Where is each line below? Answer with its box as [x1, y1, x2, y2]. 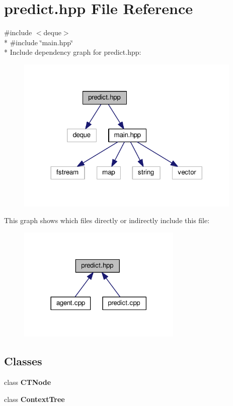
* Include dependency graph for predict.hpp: [4, 47, 141, 57]
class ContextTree [4, 393, 65, 404]
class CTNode [4, 377, 51, 387]
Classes [4, 353, 42, 369]
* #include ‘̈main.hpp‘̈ [4, 37, 73, 47]
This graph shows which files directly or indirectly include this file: [4, 215, 210, 226]
